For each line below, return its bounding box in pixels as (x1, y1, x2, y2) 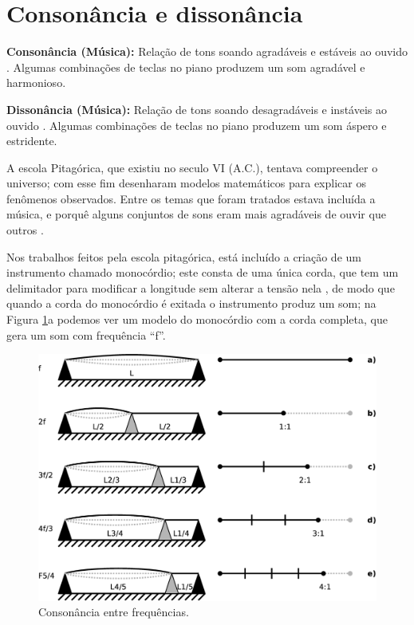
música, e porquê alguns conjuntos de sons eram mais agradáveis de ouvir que (6, 206, 386, 222)
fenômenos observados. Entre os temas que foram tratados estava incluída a (6, 190, 376, 206)
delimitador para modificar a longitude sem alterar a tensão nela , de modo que (6, 279, 395, 296)
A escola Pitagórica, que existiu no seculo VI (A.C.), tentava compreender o (6, 159, 378, 175)
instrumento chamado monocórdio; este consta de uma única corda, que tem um (6, 264, 399, 281)
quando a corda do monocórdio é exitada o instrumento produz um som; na (6, 295, 377, 312)
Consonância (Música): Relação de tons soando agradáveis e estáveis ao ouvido (6, 43, 408, 60)
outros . (6, 222, 44, 238)
